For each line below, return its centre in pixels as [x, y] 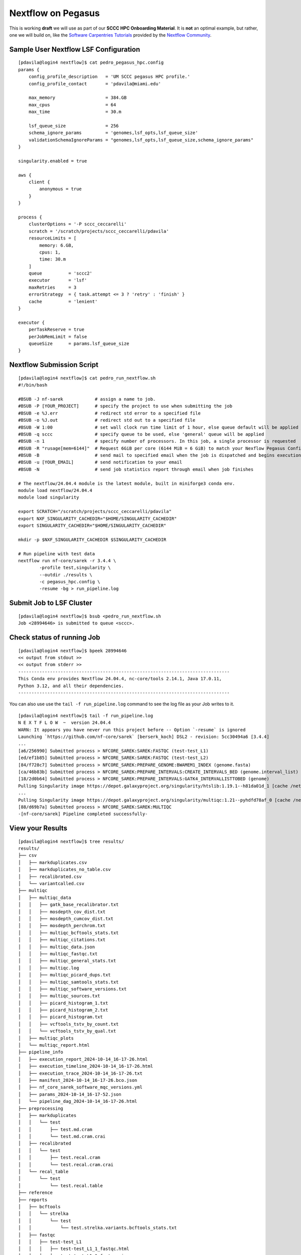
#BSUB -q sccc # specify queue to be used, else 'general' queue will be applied [141, 434]
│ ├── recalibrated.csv [50, 876]
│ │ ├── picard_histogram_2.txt [63, 1010]
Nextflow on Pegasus [54, 13]
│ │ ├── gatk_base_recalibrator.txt [68, 905]
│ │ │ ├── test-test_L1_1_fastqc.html [74, 1249]
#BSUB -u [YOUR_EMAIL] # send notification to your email [100, 462]
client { [39, 182]
